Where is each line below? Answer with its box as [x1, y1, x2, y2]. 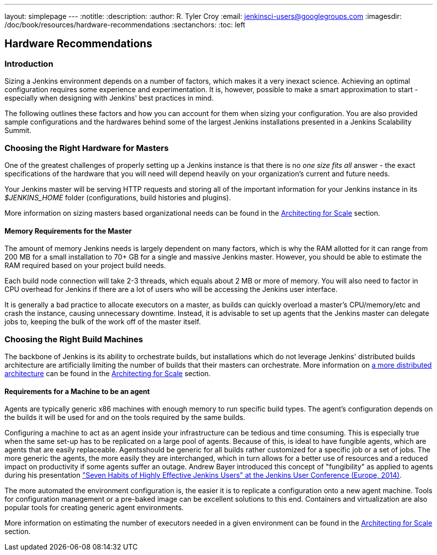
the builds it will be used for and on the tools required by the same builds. [4, 413, 245, 422]
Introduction [4, 58, 53, 69]
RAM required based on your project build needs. [4, 261, 166, 270]
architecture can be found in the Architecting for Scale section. [4, 369, 211, 378]
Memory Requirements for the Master [4, 226, 132, 235]
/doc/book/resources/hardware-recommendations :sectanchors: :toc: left [4, 20, 246, 29]
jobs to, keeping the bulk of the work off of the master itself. [4, 317, 201, 326]
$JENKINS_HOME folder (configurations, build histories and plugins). [4, 193, 231, 202]
